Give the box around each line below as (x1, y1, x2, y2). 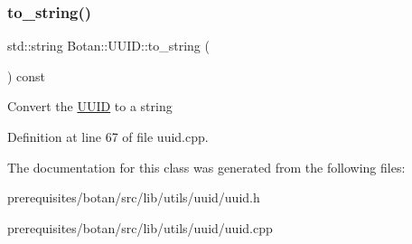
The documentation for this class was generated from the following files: (7, 157, 406, 176)
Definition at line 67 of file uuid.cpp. (7, 127, 209, 145)
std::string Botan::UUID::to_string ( (7, 36, 210, 55)
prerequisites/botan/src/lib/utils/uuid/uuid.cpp (7, 218, 273, 237)
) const (7, 66, 46, 85)
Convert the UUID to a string (7, 97, 173, 116)
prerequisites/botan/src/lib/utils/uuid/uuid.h (7, 188, 260, 207)
